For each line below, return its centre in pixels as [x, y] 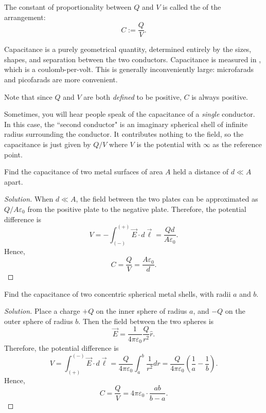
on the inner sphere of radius [141, 311]
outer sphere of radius [39, 321]
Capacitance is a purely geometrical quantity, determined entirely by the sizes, [128, 49]
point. [13, 154]
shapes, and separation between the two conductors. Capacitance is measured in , [133, 59]
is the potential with [169, 144]
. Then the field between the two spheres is [146, 321]
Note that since [28, 96]
